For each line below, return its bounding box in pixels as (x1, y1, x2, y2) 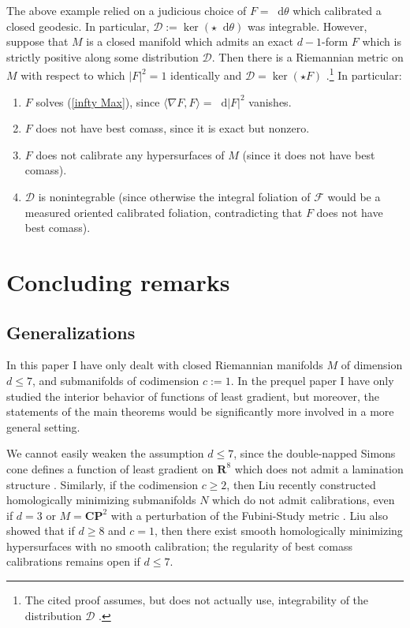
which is (362, 33, 401, 50)
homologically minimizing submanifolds (6, 492, 196, 508)
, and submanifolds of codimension (32, 372, 199, 388)
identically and (170, 67, 242, 84)
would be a (327, 189, 381, 204)
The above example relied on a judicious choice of (6, 2, 247, 18)
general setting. (6, 418, 80, 435)
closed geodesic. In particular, (6, 17, 150, 34)
